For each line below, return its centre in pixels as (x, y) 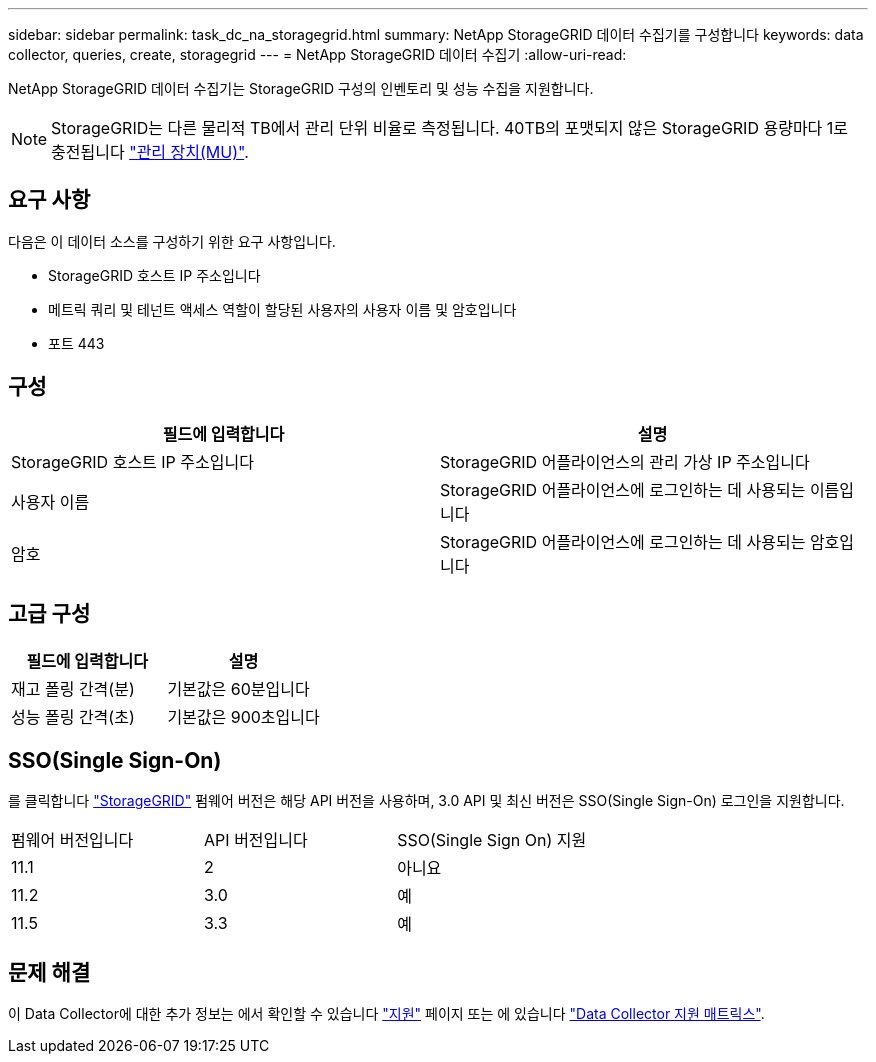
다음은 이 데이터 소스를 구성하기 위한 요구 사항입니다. (172, 241)
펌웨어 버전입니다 (72, 840)
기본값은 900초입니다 (243, 716)
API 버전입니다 (256, 840)
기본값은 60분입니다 (238, 688)
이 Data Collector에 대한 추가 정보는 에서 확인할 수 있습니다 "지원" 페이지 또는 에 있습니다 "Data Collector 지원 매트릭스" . (386, 1014)
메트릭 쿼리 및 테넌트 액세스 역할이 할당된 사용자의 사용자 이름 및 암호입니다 (282, 309)
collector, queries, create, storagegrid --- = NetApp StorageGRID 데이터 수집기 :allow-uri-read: (317, 54)
